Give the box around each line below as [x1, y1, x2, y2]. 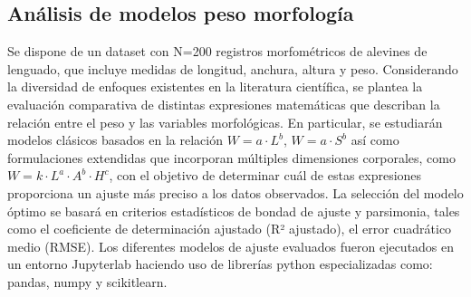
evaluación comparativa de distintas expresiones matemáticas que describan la [7, 94, 440, 113]
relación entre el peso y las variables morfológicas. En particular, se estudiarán [7, 112, 443, 131]
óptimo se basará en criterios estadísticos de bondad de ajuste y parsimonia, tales [7, 201, 460, 220]
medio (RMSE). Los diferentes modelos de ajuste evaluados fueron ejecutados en [7, 236, 455, 255]
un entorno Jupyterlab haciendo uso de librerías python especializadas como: [7, 254, 433, 273]
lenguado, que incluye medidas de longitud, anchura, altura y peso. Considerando [7, 59, 458, 78]
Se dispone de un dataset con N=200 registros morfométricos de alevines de [7, 42, 428, 61]
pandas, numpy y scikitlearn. [7, 272, 168, 291]
